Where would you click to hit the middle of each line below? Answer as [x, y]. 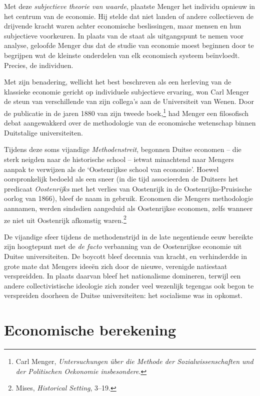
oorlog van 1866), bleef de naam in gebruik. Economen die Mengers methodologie [129, 198]
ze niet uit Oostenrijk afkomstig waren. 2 [65, 219]
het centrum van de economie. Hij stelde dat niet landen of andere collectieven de [129, 16]
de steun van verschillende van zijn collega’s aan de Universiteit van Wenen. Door [129, 101]
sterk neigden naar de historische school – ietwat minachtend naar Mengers [119, 159]
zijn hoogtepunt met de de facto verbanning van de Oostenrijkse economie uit [123, 246]
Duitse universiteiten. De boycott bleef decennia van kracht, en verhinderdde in [126, 256]
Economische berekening [90, 330]
